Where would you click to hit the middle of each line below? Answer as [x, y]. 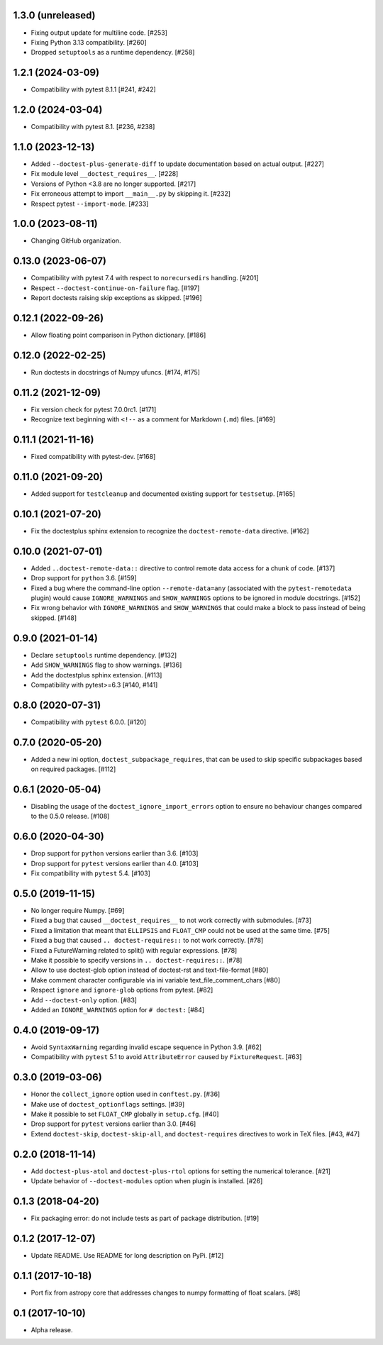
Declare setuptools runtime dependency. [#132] [104, 655]
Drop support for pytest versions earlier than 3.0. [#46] [113, 1124]
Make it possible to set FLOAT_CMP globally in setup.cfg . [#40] [125, 1114]
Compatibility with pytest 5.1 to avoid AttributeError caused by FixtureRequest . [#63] [166, 1057]
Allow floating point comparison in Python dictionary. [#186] [118, 335]
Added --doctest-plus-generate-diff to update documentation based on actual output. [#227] [177, 164]
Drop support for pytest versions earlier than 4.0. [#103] [115, 863]
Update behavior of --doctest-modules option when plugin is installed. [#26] [147, 1181]
